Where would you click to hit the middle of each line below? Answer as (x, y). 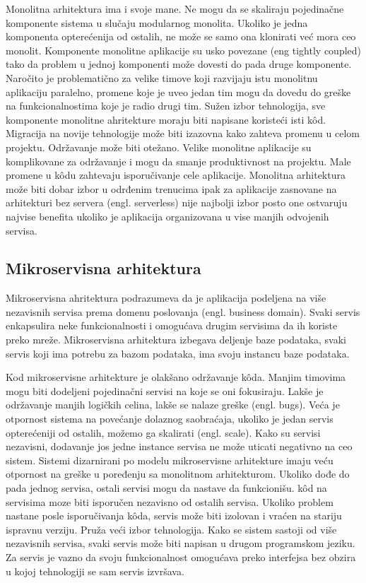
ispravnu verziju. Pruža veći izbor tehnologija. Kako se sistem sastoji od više (171, 529)
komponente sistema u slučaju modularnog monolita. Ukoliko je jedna (157, 22)
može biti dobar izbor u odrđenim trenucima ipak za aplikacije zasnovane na (171, 188)
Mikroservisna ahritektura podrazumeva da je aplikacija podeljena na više (166, 298)
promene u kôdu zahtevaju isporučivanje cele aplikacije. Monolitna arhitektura (176, 175)
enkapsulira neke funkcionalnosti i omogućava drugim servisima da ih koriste (172, 325)
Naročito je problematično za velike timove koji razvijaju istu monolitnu (162, 77)
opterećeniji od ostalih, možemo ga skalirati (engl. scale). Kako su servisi (163, 432)
